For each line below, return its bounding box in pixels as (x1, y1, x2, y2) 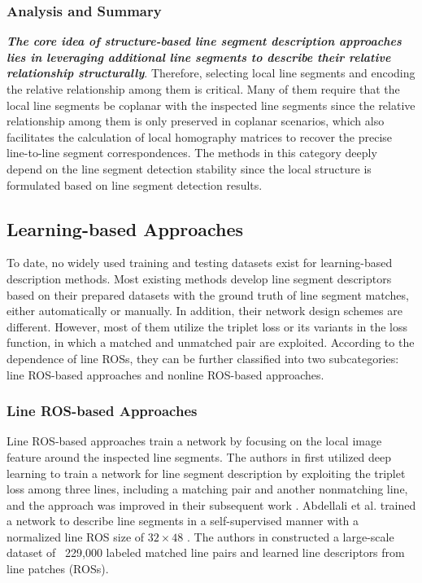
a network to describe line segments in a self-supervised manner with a (7, 512, 359, 529)
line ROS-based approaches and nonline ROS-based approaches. (7, 366, 324, 383)
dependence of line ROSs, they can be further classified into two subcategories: (7, 349, 399, 366)
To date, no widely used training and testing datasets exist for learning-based (7, 254, 393, 271)
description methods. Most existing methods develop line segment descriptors (7, 270, 392, 287)
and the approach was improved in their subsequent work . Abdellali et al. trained (7, 496, 416, 513)
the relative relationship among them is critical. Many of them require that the (7, 81, 400, 97)
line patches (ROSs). (7, 560, 109, 577)
